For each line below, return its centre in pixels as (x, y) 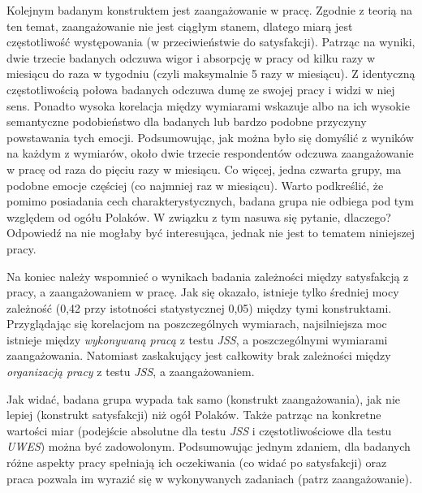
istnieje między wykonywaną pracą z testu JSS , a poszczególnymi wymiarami (197, 339)
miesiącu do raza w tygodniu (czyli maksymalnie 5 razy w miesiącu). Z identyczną (211, 74)
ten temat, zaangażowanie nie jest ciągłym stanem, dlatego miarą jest (180, 26)
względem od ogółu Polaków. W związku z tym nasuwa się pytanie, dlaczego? (199, 216)
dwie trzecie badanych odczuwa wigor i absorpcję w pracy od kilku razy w (191, 57)
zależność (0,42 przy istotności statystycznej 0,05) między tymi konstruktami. (199, 307)
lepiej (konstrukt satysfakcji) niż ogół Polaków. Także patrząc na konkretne (194, 415)
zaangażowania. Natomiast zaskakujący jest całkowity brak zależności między (199, 355)
